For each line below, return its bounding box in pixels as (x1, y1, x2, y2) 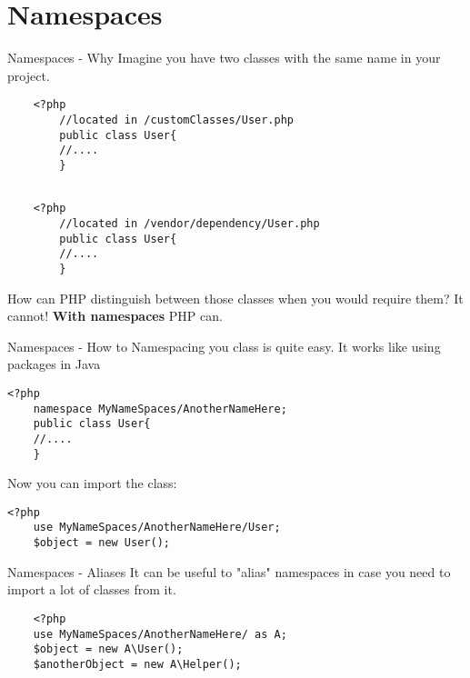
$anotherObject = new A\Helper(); (33, 657, 242, 671)
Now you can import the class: (7, 474, 177, 493)
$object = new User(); (33, 536, 170, 550)
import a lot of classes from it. (7, 580, 176, 599)
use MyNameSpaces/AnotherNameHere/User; (33, 521, 281, 534)
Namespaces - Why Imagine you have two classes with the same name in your (7, 48, 441, 67)
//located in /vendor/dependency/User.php (59, 216, 320, 230)
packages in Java (7, 354, 101, 374)
